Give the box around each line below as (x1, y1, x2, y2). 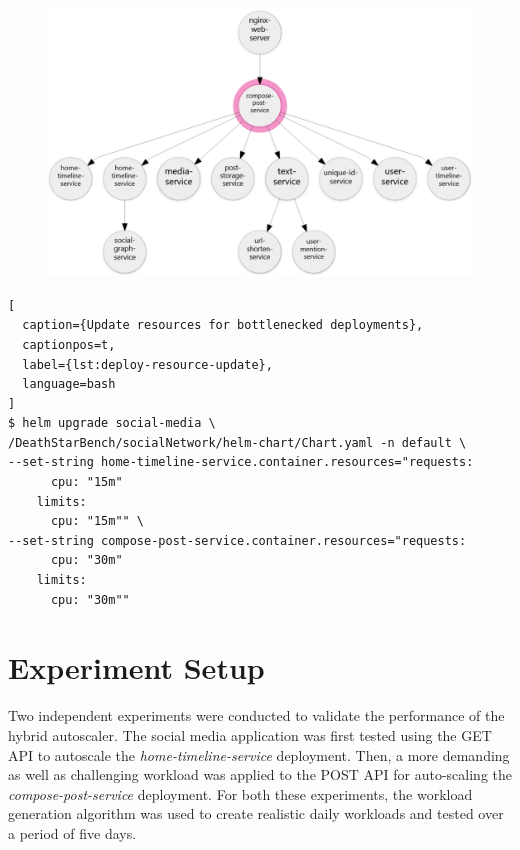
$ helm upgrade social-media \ (8, 416, 216, 431)
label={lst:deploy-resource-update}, (22, 357, 273, 372)
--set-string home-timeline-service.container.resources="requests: (8, 455, 474, 470)
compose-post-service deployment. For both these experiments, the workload (8, 783, 473, 804)
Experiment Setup (8, 647, 265, 688)
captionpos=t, (22, 337, 116, 352)
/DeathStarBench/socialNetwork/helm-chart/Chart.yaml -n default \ (8, 435, 467, 450)
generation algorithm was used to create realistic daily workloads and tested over (8, 803, 504, 824)
